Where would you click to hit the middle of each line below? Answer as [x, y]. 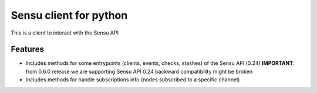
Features [27, 49]
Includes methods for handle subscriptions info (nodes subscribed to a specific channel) [133, 80]
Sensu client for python [69, 15]
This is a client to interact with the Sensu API [65, 33]
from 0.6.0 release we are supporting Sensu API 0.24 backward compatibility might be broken [139, 71]
